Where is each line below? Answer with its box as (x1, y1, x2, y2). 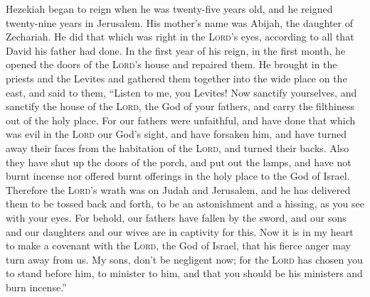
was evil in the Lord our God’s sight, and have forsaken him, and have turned (6, 126, 347, 141)
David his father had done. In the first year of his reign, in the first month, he (6, 43, 346, 58)
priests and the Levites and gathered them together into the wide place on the (6, 70, 347, 85)
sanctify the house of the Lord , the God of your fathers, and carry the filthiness (6, 99, 354, 114)
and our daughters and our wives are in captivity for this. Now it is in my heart (6, 224, 354, 239)
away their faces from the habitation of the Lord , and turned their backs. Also (6, 140, 349, 155)
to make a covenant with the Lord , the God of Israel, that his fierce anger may (6, 238, 351, 253)
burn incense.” (6, 279, 67, 294)
